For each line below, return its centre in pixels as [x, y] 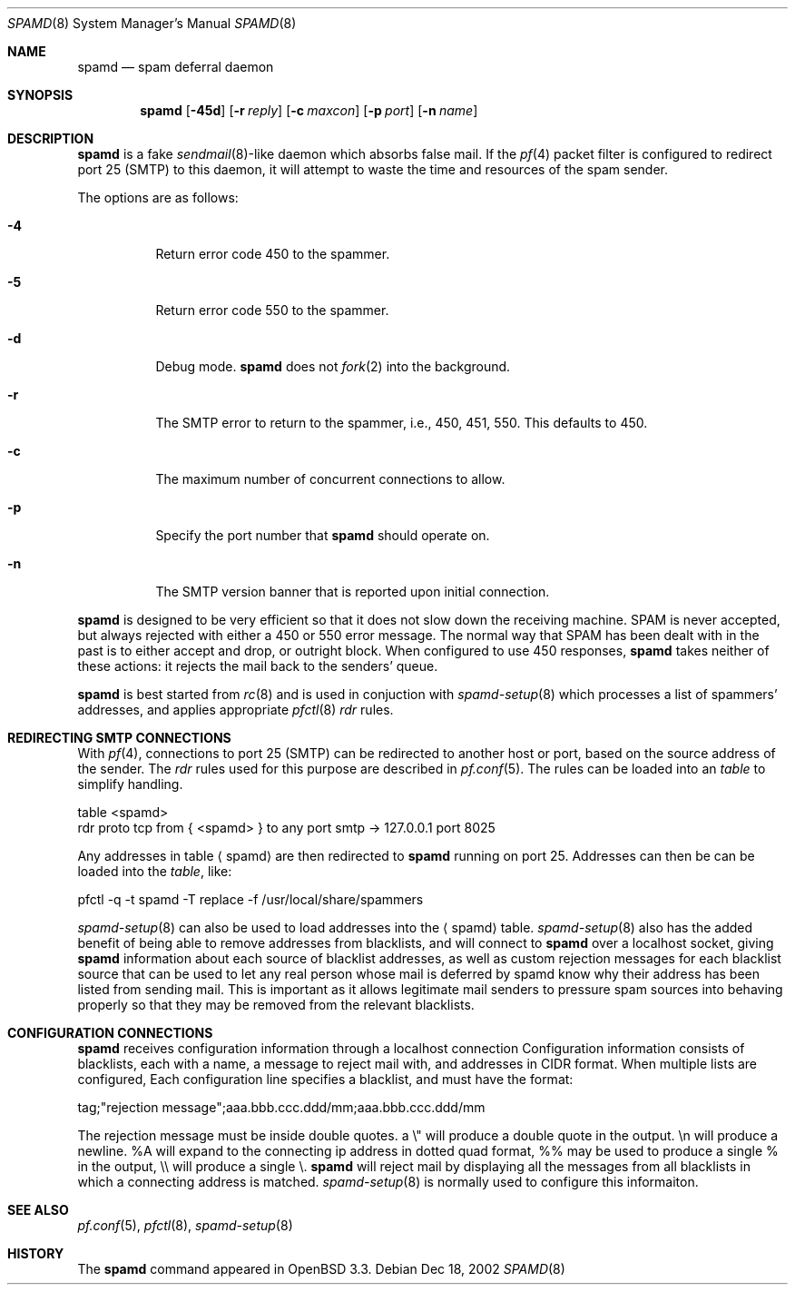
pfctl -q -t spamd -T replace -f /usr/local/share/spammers [250, 899]
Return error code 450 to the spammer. [273, 254]
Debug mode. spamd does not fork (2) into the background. [333, 366]
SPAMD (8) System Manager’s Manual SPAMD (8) [152, 23]
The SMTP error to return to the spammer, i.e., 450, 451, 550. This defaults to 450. [402, 423]
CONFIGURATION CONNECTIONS [110, 1033]
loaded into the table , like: [155, 871]
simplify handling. [130, 784]
